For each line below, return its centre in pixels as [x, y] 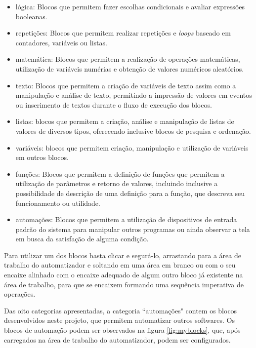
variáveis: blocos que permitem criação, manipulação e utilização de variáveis [132, 147]
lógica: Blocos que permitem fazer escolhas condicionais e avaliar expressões [130, 6]
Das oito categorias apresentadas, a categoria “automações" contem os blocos [121, 310]
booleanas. [31, 16]
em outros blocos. [42, 157]
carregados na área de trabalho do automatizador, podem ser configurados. [117, 339]
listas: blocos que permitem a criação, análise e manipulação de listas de [125, 121]
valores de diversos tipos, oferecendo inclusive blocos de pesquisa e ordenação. [133, 131]
